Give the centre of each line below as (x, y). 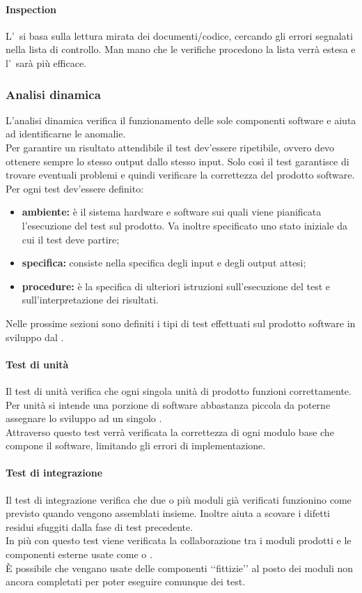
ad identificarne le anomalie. (66, 134)
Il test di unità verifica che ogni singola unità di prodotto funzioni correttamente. (179, 390)
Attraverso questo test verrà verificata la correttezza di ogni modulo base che (170, 431)
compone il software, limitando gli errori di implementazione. (136, 445)
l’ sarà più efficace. (46, 62)
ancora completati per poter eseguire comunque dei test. (126, 581)
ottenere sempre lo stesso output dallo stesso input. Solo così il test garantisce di (178, 161)
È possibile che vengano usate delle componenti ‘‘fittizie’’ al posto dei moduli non (180, 568)
